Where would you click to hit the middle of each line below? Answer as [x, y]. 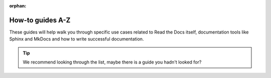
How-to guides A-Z [40, 20]
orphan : [18, 6]
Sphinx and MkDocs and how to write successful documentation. [77, 39]
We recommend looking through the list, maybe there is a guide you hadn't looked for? [112, 62]
